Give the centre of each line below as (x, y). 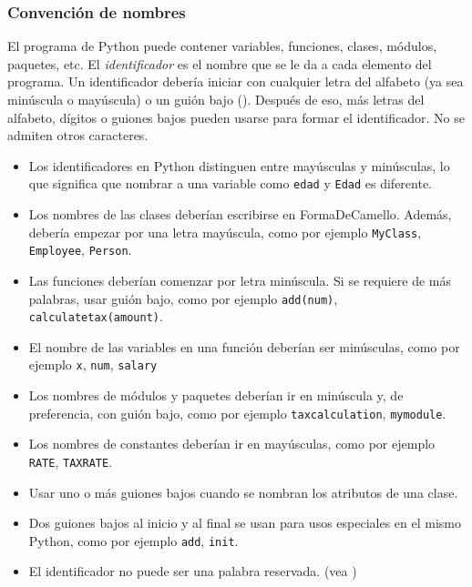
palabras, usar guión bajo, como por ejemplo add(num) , (183, 298)
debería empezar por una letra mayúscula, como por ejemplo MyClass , (225, 232)
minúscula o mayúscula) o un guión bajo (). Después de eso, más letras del (216, 99)
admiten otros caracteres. (78, 135)
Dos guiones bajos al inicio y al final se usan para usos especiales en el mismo (245, 523)
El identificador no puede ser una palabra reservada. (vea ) (193, 571)
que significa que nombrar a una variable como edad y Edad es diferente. (230, 183)
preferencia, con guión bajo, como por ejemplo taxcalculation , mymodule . (237, 413)
